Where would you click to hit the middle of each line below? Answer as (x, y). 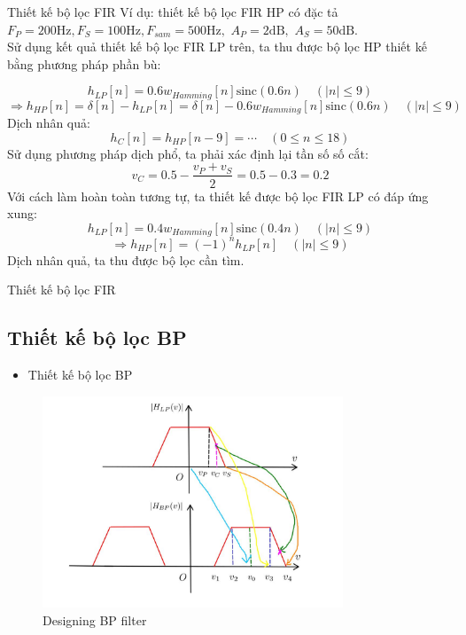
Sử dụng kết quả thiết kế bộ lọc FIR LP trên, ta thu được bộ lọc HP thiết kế (217, 47)
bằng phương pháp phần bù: (84, 63)
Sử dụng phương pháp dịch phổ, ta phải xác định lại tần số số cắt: (188, 153)
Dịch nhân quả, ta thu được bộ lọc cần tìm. (126, 259)
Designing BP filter (95, 619)
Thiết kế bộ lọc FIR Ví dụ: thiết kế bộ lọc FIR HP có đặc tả (173, 12)
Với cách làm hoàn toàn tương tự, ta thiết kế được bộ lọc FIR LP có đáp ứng (218, 196)
